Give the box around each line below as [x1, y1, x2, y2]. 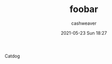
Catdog [5, 53, 21, 59]
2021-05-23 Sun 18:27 [60, 30, 107, 36]
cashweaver [71, 20, 96, 26]
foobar [69, 4, 98, 15]
